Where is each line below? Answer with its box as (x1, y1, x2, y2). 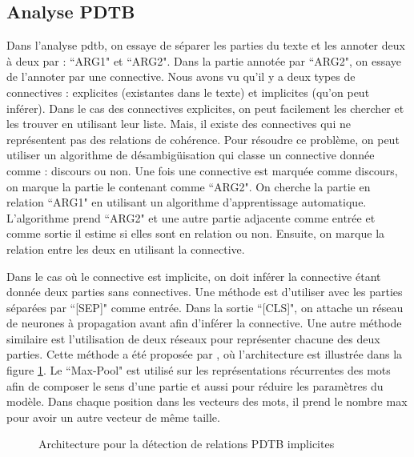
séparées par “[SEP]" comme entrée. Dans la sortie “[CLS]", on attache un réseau (6, 299, 404, 315)
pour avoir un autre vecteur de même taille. (6, 408, 220, 425)
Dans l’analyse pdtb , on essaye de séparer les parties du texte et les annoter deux (6, 37, 405, 54)
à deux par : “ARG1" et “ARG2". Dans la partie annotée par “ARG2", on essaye (6, 52, 402, 69)
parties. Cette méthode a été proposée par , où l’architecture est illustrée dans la (6, 346, 403, 363)
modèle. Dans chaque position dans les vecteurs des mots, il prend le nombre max (6, 393, 408, 410)
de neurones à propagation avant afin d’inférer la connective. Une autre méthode (6, 315, 402, 331)
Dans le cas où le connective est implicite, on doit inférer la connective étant (6, 267, 381, 284)
